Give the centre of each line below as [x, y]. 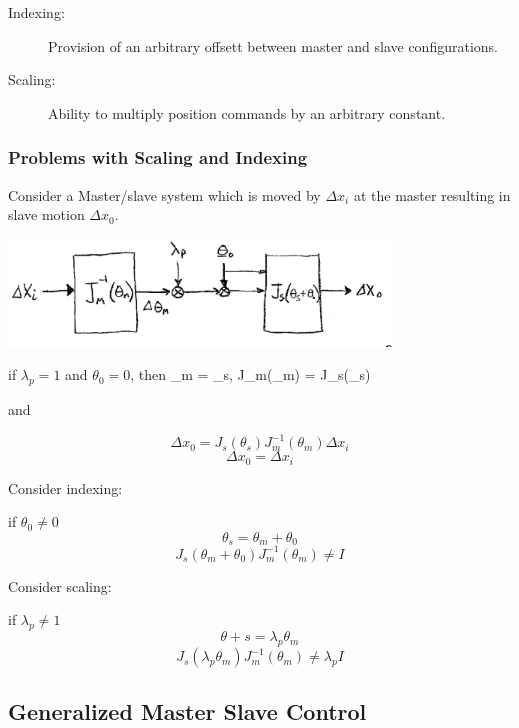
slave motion [46, 214]
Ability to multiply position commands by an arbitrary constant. [247, 112]
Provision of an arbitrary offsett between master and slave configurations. [273, 45]
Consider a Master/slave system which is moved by [164, 194]
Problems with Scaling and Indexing [158, 157]
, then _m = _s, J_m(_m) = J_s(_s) [250, 374]
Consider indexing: [65, 487]
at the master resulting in [432, 194]
